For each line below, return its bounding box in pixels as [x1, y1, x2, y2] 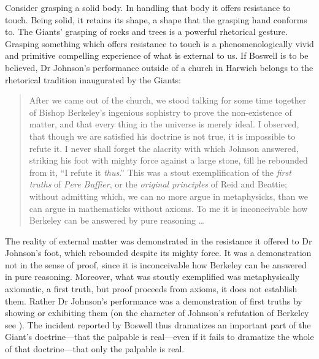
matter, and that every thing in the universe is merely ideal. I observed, [29, 118, 299, 130]
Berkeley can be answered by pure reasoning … [29, 214, 204, 227]
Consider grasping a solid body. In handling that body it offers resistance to [5, 1, 291, 13]
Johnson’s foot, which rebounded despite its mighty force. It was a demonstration [5, 246, 312, 259]
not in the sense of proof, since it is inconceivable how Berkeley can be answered [5, 258, 307, 271]
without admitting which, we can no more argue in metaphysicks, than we [29, 189, 308, 202]
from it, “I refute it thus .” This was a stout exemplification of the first [29, 165, 291, 178]
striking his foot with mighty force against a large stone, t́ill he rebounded [29, 154, 308, 167]
